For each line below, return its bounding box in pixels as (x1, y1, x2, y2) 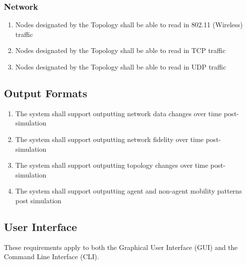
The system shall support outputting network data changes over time (15, 108, 222, 118)
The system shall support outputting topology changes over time (15, 160, 209, 170)
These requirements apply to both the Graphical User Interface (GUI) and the (4, 242, 238, 252)
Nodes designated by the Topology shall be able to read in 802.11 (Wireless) (15, 19, 243, 30)
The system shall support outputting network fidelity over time (15, 134, 204, 144)
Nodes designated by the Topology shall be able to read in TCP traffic (15, 45, 226, 55)
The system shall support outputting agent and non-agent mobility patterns (15, 186, 242, 196)
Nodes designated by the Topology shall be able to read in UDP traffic (15, 62, 226, 71)
